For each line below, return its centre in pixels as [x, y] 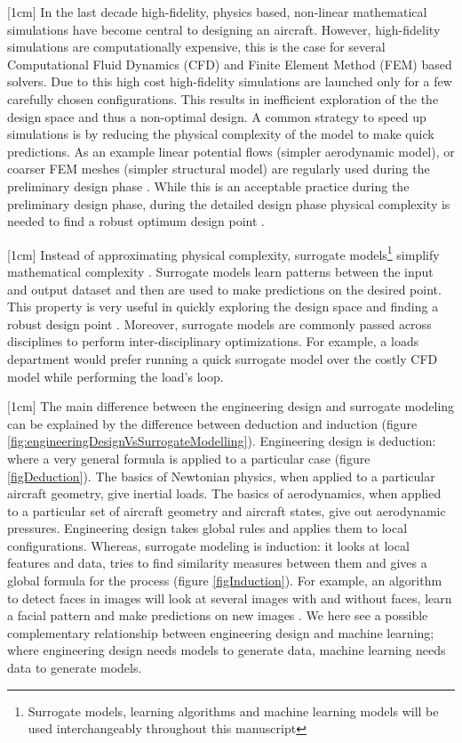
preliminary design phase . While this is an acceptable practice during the [208, 186]
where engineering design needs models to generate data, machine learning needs [227, 650]
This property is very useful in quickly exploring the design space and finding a [223, 307]
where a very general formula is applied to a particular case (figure [189, 458]
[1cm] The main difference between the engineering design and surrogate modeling [231, 406]
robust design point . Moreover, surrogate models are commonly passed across [219, 323]
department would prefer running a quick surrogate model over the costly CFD [223, 358]
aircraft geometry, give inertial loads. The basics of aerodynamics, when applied [224, 493]
